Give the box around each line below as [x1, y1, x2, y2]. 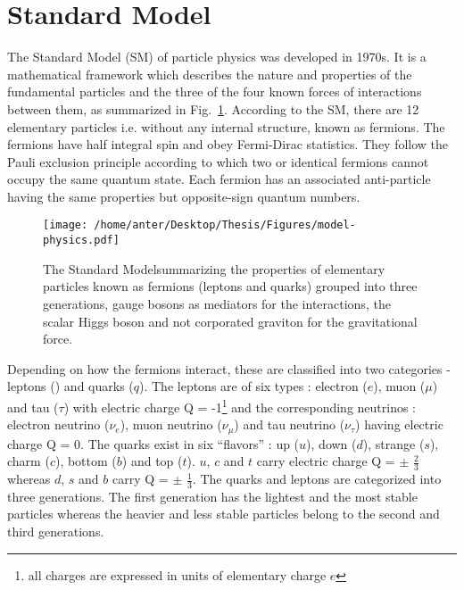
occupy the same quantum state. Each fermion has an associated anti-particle [7, 170, 431, 188]
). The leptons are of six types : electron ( [139, 377, 368, 395]
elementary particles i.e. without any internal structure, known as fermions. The [7, 117, 445, 136]
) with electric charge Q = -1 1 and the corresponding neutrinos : [63, 395, 417, 416]
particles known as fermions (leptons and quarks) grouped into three [43, 277, 418, 295]
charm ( [7, 452, 50, 470]
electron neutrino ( [7, 415, 110, 434]
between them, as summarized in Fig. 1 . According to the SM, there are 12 [7, 99, 419, 118]
